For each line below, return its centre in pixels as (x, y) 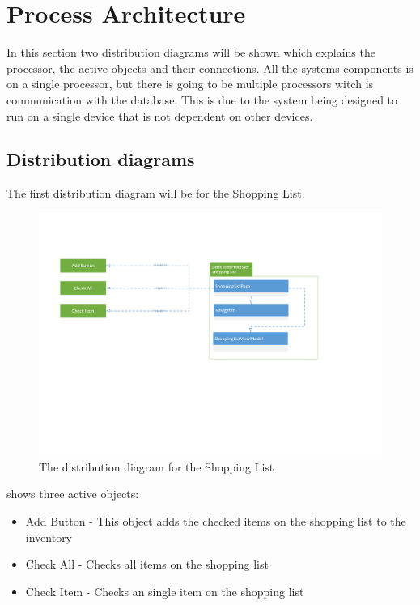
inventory (49, 537)
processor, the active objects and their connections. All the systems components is (210, 68)
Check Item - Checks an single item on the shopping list (165, 591)
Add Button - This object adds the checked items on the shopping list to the (216, 521)
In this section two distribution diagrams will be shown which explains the (191, 52)
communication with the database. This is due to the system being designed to (202, 99)
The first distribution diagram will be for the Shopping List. (156, 193)
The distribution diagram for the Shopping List (157, 466)
